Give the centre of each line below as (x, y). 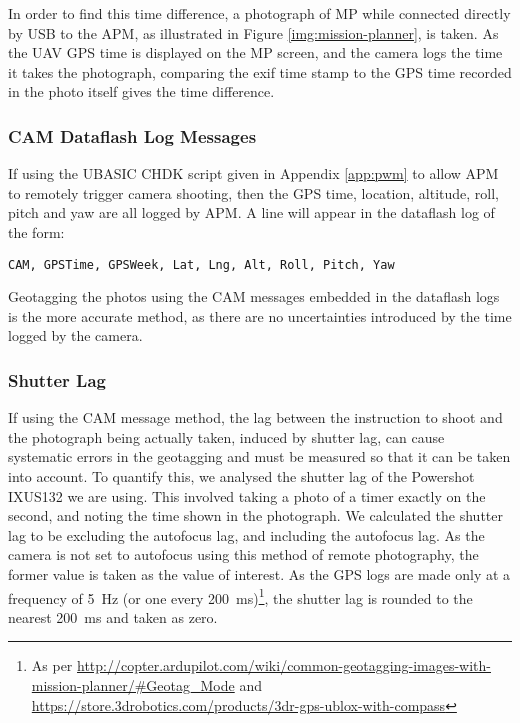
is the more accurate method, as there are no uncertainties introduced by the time (260, 315)
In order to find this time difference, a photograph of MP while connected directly (259, 13)
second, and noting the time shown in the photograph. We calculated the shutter (255, 515)
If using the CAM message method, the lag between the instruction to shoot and (255, 417)
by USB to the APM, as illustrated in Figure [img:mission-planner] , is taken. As (253, 32)
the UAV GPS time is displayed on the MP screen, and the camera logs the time (255, 52)
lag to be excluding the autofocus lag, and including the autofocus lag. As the (246, 534)
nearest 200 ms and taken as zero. (113, 616)
